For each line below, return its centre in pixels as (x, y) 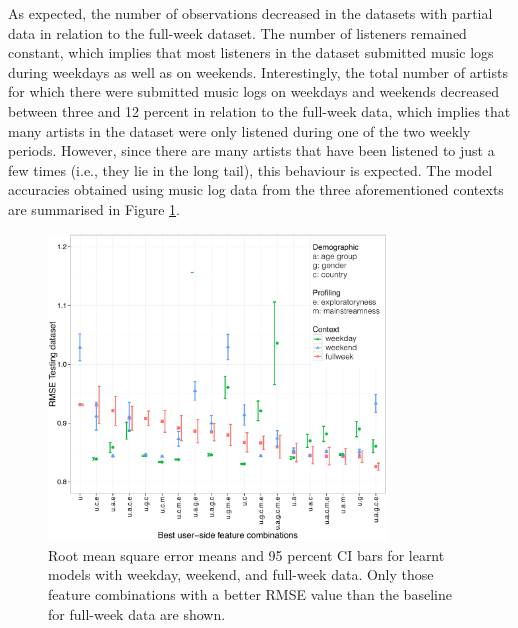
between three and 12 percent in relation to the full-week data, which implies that (259, 110)
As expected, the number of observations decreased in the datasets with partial (250, 13)
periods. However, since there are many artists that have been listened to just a (251, 150)
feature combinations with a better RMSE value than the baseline (250, 594)
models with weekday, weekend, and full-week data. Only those (241, 574)
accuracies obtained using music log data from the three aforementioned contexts (256, 189)
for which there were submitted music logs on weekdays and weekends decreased (253, 91)
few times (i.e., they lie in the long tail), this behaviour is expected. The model (250, 169)
